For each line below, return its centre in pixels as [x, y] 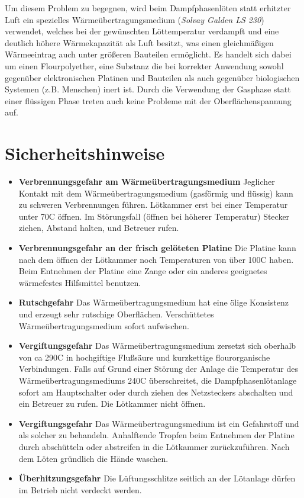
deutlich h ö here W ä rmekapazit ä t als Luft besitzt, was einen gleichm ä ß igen [139, 42]
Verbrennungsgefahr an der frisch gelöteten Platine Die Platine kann [157, 248]
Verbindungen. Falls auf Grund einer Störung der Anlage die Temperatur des [158, 369]
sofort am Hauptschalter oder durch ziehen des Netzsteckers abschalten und [156, 392]
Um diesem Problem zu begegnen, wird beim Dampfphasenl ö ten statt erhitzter [148, 8]
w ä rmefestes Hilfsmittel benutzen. [80, 282]
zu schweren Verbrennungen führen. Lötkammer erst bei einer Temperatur [153, 205]
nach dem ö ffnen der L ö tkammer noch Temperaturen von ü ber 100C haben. [156, 259]
